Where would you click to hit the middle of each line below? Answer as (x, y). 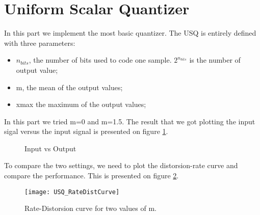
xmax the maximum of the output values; (81, 104)
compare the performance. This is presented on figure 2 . (92, 176)
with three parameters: (40, 43)
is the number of (215, 60)
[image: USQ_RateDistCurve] (72, 192)
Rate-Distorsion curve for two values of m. (90, 208)
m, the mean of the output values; (69, 87)
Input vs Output (50, 148)
